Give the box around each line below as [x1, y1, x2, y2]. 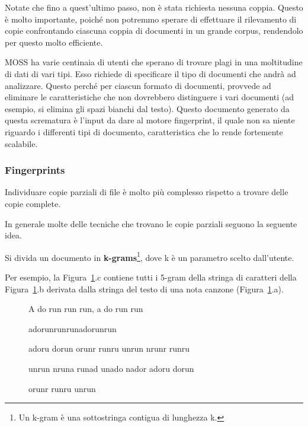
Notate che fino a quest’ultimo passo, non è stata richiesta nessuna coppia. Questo [5, 1, 303, 13]
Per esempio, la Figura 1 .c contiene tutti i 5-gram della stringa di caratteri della [5, 270, 297, 283]
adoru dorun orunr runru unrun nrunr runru [28, 342, 190, 355]
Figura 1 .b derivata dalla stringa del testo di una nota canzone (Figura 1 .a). [5, 282, 284, 295]
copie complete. [5, 197, 61, 209]
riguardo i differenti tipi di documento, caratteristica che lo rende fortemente [5, 125, 283, 138]
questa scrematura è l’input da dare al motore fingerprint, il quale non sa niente [5, 114, 295, 126]
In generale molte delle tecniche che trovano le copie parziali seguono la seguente [5, 217, 297, 230]
